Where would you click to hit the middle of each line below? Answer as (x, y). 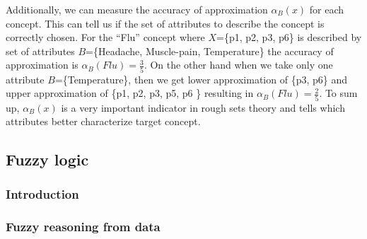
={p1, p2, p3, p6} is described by (289, 37)
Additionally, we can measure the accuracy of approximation (137, 9)
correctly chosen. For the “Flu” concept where (105, 37)
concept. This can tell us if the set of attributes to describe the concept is (165, 23)
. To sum (338, 93)
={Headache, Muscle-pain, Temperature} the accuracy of (210, 51)
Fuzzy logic (47, 159)
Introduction (42, 194)
